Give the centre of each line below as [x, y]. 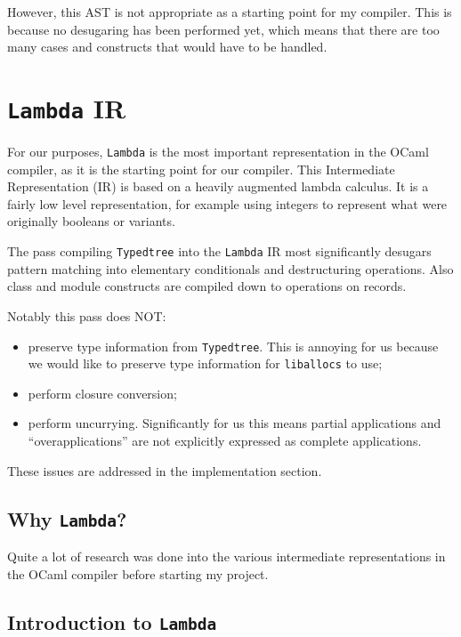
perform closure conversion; [102, 393]
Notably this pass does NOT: [87, 315]
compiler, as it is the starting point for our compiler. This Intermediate [201, 169]
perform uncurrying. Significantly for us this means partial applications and [235, 423]
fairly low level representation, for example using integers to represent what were [227, 203]
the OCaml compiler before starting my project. [138, 573]
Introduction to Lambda [112, 621]
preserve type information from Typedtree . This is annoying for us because [233, 346]
